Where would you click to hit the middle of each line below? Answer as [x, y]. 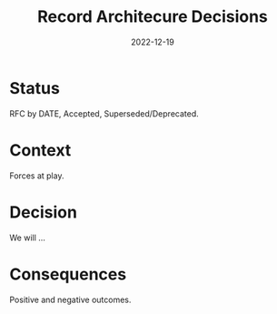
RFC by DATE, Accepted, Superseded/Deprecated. [104, 113]
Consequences [68, 274]
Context [40, 150]
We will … [27, 238]
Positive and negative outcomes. [70, 299]
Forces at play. [37, 176]
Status [35, 88]
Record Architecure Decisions [153, 17]
